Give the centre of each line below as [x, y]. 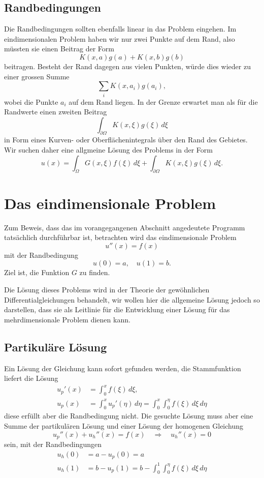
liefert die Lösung [31, 378]
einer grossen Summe [37, 76]
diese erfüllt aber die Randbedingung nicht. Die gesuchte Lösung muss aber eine [129, 416]
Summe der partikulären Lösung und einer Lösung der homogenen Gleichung [124, 425]
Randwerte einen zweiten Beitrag [56, 112]
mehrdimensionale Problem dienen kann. [67, 319]
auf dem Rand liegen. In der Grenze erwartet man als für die [163, 101]
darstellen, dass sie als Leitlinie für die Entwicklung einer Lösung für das [117, 309]
